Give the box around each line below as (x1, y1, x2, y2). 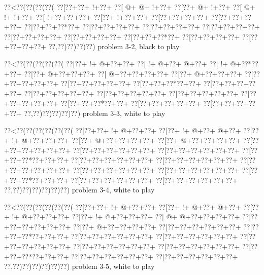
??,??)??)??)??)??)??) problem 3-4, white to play (4, 184, 155, 195)
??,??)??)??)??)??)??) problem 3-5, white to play (4, 261, 155, 271)
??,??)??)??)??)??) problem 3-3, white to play (24, 107, 166, 118)
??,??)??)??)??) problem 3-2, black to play (48, 41, 180, 52)
